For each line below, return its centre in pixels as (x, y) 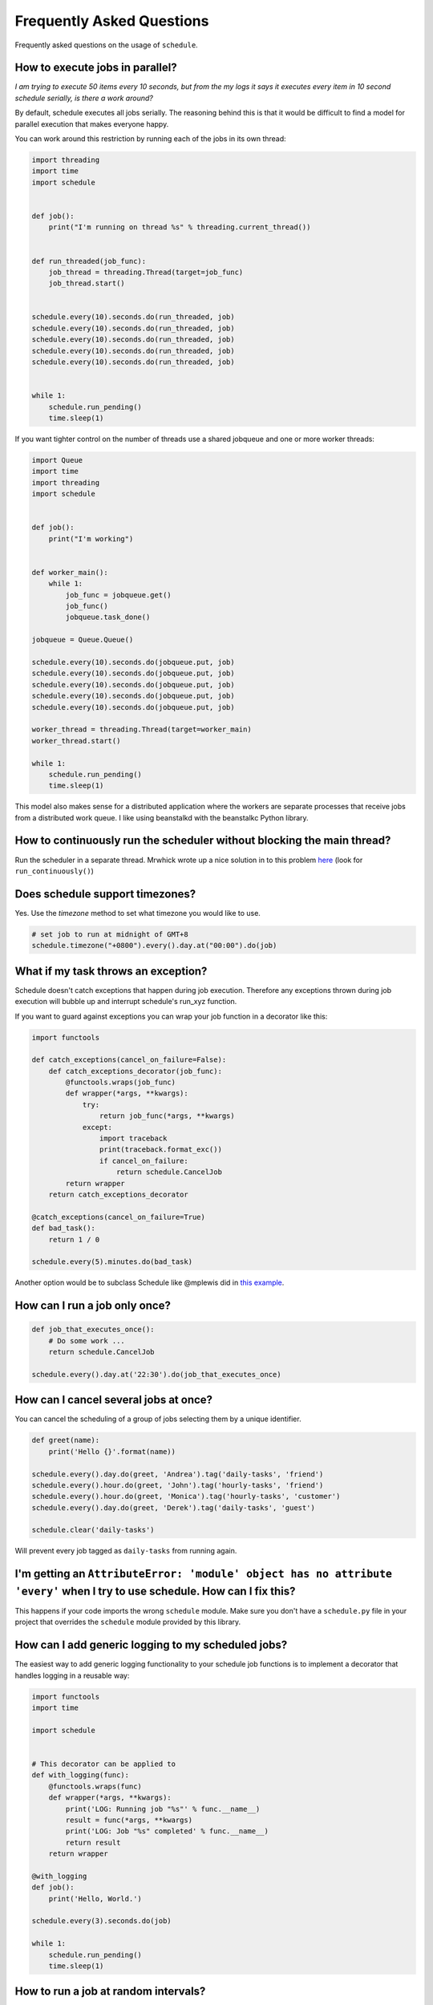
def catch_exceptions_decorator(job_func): (135, 1071)
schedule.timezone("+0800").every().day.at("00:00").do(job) (154, 946)
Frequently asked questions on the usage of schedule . (106, 45)
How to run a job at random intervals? (110, 1992)
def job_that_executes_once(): (93, 1330)
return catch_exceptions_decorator (118, 1194)
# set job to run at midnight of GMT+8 (110, 934)
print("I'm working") (91, 539)
